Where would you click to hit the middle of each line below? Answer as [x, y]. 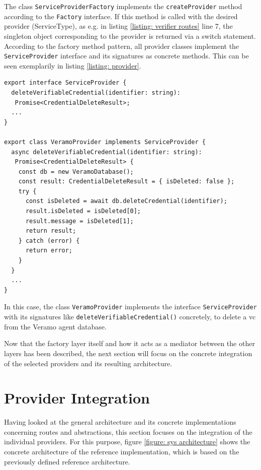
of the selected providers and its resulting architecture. [88, 363]
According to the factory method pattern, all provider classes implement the [122, 46]
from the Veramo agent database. [55, 326]
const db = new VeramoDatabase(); [76, 172]
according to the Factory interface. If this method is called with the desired [121, 16]
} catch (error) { [49, 241]
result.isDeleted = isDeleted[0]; [83, 211]
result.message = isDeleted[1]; [79, 221]
